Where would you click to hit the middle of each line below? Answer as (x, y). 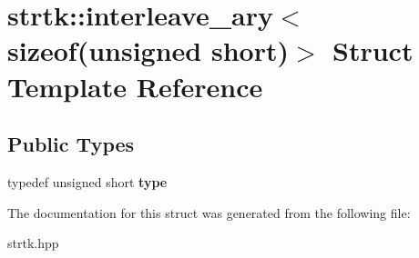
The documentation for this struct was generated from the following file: (209, 212)
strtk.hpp (33, 243)
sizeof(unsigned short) (148, 50)
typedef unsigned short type (87, 181)
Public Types (71, 144)
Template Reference (135, 86)
